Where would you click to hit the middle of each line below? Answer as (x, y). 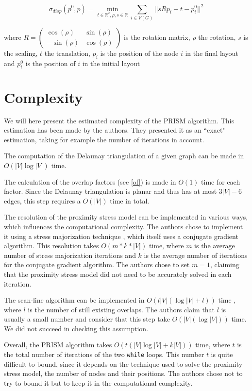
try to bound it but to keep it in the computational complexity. (98, 382)
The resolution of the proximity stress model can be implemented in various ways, (126, 217)
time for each (221, 181)
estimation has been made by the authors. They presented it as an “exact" (115, 130)
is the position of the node (139, 53)
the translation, (67, 53)
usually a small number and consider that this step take (87, 319)
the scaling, (21, 53)
